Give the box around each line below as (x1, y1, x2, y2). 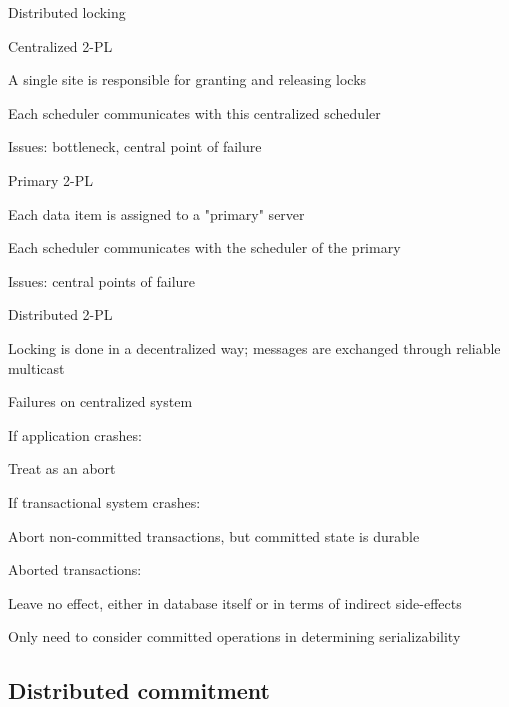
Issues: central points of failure (8, 270, 196, 291)
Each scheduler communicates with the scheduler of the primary (8, 237, 401, 258)
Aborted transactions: (8, 559, 142, 580)
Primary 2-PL (8, 169, 94, 190)
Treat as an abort (8, 458, 116, 479)
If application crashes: (8, 424, 142, 445)
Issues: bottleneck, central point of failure (8, 136, 262, 157)
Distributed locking (8, 2, 126, 22)
